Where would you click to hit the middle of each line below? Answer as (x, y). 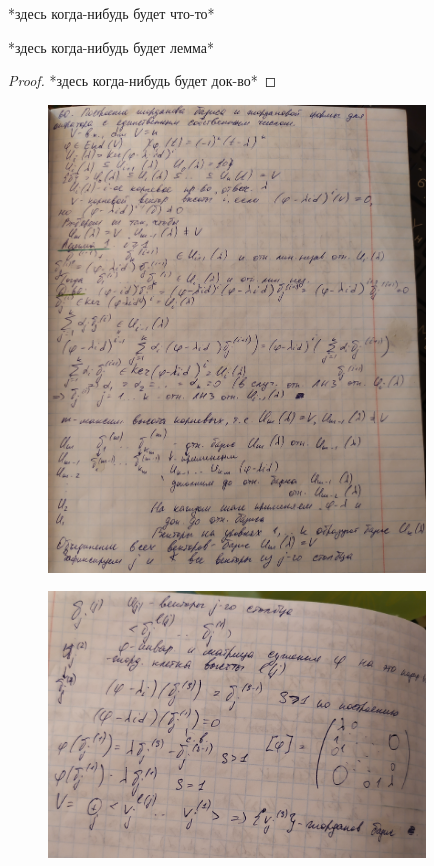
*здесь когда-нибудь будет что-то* (111, 13)
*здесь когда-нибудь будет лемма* (111, 46)
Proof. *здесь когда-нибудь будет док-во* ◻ (142, 80)
